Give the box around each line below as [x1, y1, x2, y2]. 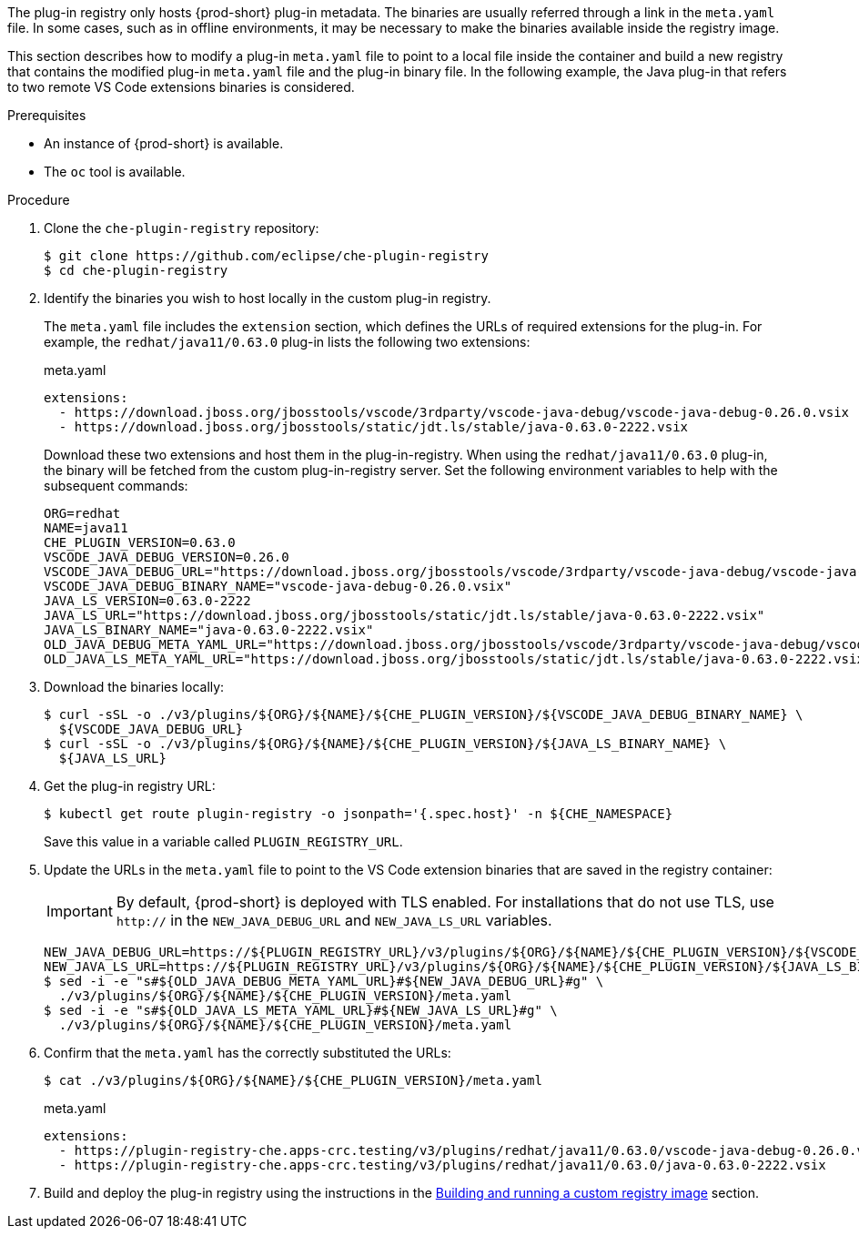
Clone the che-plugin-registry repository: [44, 220, 319, 236]
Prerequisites [7, 107, 86, 123]
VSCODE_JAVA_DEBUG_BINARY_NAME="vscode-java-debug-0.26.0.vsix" [44, 579, 512, 593]
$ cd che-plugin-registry [44, 263, 228, 278]
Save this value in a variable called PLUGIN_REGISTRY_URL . [44, 834, 403, 849]
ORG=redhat [44, 506, 121, 521]
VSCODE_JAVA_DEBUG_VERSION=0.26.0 [44, 550, 289, 564]
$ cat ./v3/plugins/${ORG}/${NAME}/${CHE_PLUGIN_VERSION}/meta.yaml [44, 1073, 542, 1088]
